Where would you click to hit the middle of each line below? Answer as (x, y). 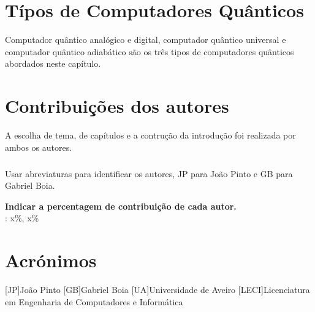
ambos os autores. (39, 147)
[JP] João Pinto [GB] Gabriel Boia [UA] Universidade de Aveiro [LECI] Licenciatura (157, 290)
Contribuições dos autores (117, 106)
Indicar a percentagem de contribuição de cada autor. (121, 206)
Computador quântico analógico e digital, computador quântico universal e (146, 40)
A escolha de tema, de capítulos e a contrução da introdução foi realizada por (150, 135)
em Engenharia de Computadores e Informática (94, 301)
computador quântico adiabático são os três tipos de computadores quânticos (150, 51)
